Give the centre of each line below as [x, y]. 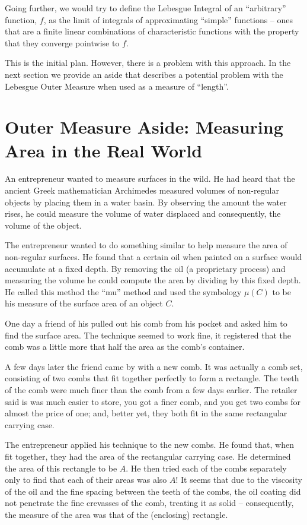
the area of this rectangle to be [61, 468]
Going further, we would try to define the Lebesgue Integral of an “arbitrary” [145, 8]
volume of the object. [43, 225]
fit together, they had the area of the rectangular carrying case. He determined [148, 456]
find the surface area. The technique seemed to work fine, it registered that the [148, 335]
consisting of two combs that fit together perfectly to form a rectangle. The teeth [152, 378]
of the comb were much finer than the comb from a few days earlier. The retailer [151, 389]
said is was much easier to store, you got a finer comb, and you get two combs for [153, 401]
